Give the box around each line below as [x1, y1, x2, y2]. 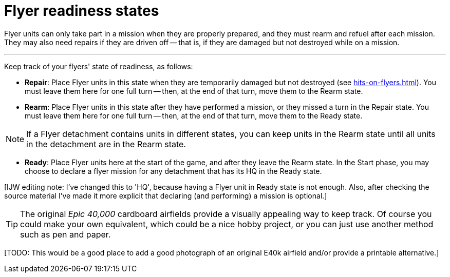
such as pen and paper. [20, 229, 111, 240]
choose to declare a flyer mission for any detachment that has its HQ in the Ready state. [25, 166, 322, 175]
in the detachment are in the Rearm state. [26, 138, 186, 149]
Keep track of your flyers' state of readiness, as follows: [4, 62, 193, 71]
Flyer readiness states [4, 2, 159, 19]
